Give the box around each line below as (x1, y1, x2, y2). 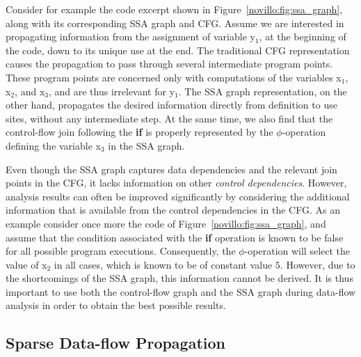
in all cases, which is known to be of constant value (54, 257, 273, 271)
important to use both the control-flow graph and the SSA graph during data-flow (6, 284, 356, 299)
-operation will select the (244, 244, 351, 258)
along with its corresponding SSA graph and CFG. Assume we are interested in (6, 15, 344, 30)
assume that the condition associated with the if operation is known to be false (6, 230, 344, 244)
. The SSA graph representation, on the (178, 84, 347, 98)
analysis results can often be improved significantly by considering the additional (6, 189, 350, 203)
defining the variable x (6, 138, 101, 152)
